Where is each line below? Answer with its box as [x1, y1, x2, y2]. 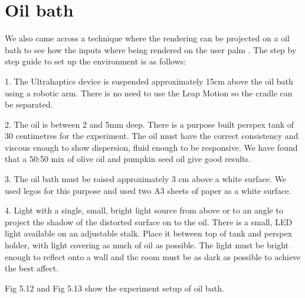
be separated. [5, 98, 53, 111]
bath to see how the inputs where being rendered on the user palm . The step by [5, 43, 297, 56]
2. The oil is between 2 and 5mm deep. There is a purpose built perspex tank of [5, 118, 294, 130]
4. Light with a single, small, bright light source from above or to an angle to [5, 204, 283, 216]
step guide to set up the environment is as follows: [5, 55, 186, 67]
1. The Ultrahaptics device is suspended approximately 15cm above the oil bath [5, 74, 293, 87]
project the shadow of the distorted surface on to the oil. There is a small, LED [5, 215, 293, 228]
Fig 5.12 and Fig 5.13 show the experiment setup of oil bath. [5, 281, 224, 294]
